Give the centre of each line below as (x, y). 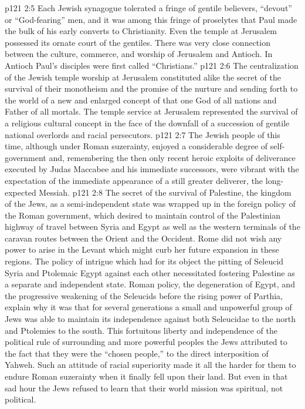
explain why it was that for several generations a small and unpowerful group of (148, 307)
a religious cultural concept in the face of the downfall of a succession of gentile (147, 123)
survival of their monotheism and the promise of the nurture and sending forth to (151, 88)
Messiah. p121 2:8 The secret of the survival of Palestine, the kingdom (165, 192)
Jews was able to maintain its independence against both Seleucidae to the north (150, 319)
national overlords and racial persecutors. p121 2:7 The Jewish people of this (143, 134)
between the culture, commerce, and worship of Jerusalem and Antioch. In (139, 54)
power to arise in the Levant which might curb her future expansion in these (142, 249)
